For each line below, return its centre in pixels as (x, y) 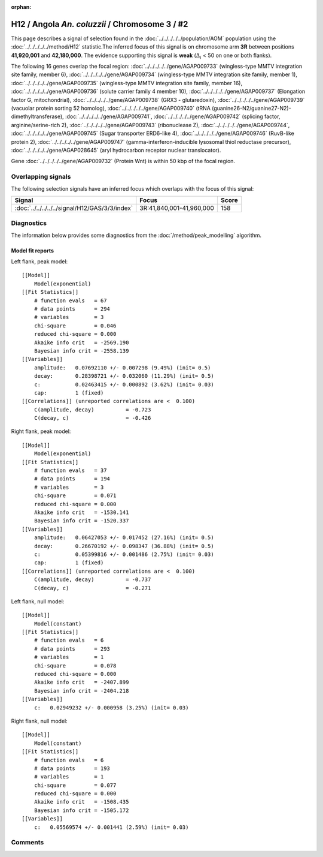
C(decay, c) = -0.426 (92, 418)
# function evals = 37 (70, 470)
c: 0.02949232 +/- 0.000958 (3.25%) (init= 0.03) (111, 707)
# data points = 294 (72, 309)
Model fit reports (32, 250)
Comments (28, 843)
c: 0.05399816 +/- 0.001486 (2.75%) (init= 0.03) (124, 554)
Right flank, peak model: (41, 431)
